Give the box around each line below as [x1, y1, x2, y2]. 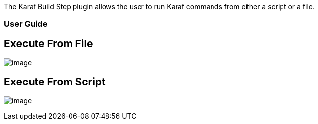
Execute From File [4, 37, 93, 50]
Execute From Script [4, 75, 106, 88]
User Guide [4, 19, 48, 29]
